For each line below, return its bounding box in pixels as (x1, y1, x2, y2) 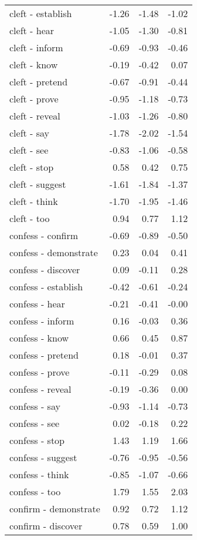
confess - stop (9, 433, 65, 447)
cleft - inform (9, 41, 63, 54)
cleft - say (9, 126, 50, 140)
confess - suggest (9, 450, 77, 464)
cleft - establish (9, 6, 72, 20)
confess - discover (9, 263, 80, 276)
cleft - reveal (9, 109, 60, 122)
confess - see (9, 416, 60, 430)
